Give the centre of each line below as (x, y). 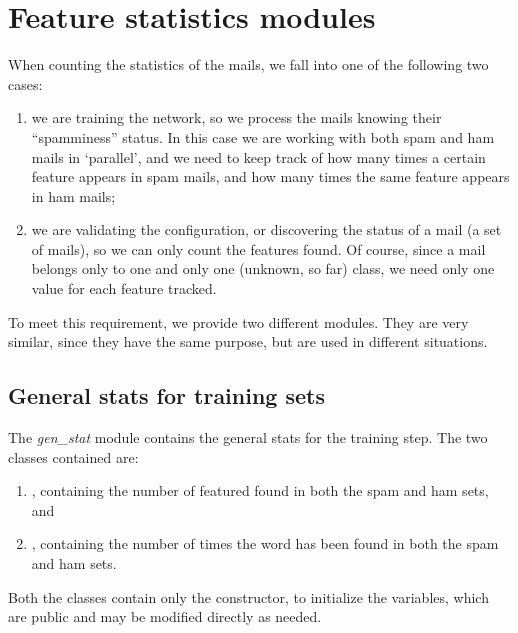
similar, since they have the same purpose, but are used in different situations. (248, 341)
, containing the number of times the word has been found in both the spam (265, 543)
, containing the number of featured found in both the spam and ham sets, (260, 490)
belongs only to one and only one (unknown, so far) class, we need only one (263, 268)
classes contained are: (73, 456)
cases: (25, 83)
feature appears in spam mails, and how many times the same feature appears (270, 176)
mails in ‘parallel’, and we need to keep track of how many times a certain (258, 156)
